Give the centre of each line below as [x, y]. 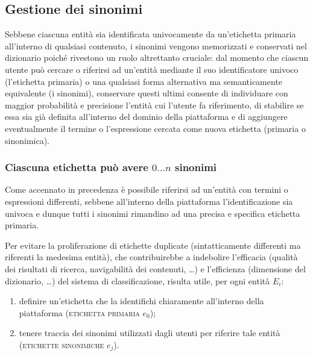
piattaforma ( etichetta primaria [79, 312]
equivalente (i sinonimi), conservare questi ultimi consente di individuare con [147, 93]
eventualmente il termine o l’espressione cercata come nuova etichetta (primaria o [155, 128]
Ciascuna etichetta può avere [77, 167]
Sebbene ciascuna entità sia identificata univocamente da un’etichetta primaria [150, 34]
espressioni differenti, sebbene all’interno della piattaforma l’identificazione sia [149, 201]
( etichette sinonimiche [62, 344]
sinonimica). [27, 140]
